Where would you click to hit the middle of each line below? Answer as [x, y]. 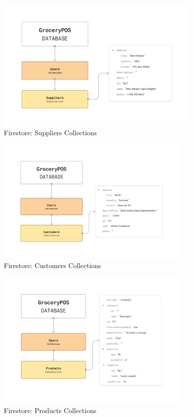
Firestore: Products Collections [50, 410]
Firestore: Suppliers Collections [50, 133]
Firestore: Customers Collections [53, 265]
